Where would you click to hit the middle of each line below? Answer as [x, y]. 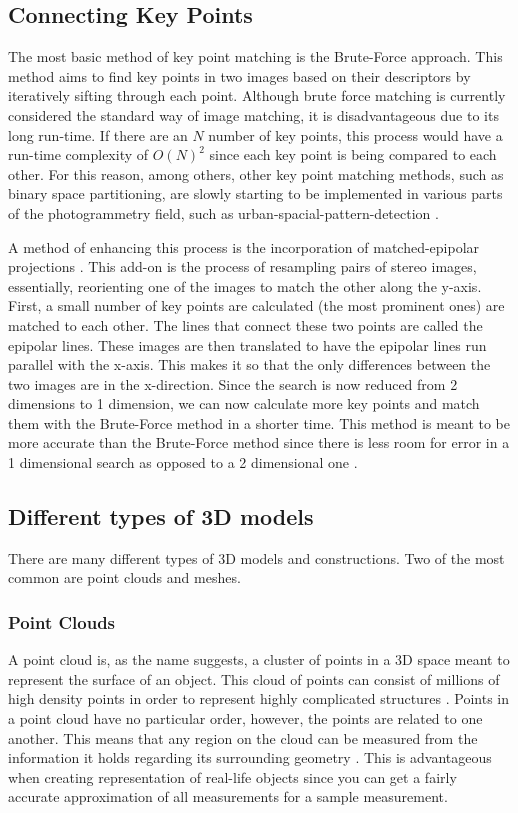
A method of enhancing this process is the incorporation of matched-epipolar [244, 246]
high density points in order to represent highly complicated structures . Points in [259, 698]
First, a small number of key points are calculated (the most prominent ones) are [256, 305]
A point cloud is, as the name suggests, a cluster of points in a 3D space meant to [259, 659]
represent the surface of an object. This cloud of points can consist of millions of [254, 678]
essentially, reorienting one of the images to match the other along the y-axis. [245, 285]
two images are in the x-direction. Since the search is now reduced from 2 [233, 383]
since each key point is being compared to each [353, 154]
